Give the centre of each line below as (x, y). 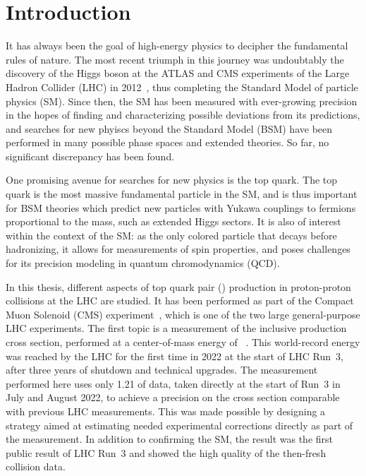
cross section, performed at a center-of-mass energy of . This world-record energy (183, 342)
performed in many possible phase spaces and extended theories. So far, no (167, 142)
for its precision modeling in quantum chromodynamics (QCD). (143, 263)
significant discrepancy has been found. (90, 156)
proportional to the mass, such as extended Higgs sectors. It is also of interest (173, 221)
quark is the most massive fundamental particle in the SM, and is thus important (182, 194)
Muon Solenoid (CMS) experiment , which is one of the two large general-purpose (183, 314)
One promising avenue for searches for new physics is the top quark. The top (172, 180)
